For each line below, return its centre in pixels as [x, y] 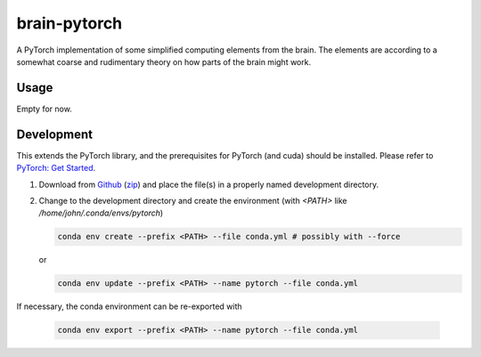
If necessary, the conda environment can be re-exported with [129, 306]
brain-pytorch [69, 23]
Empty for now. [45, 109]
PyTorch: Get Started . [56, 168]
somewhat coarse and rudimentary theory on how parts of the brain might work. [164, 61]
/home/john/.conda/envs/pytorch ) [101, 213]
